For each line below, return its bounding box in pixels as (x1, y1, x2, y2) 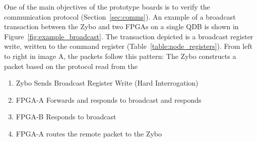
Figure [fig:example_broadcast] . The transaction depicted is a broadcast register (4, 31, 253, 41)
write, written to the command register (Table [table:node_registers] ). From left (4, 41, 253, 51)
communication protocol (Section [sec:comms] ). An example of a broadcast (4, 11, 236, 22)
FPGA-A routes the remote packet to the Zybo (16, 128, 162, 138)
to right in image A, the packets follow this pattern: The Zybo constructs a (4, 50, 236, 61)
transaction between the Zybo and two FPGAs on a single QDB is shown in (4, 21, 239, 32)
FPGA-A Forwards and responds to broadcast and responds (16, 94, 202, 105)
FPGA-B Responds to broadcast (16, 111, 116, 122)
